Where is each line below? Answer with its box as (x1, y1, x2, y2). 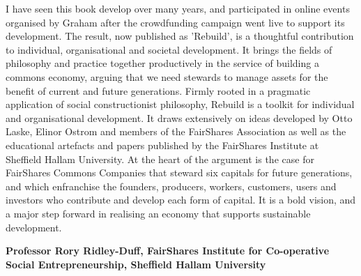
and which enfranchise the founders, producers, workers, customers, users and (6, 178, 337, 193)
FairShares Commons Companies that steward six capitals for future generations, (6, 165, 353, 180)
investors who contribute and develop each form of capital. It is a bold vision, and (6, 192, 356, 207)
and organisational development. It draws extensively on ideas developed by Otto (6, 110, 353, 125)
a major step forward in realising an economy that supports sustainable (6, 206, 311, 220)
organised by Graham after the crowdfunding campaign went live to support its (6, 15, 345, 29)
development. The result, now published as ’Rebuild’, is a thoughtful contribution (6, 29, 354, 43)
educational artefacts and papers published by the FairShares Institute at (6, 137, 319, 152)
